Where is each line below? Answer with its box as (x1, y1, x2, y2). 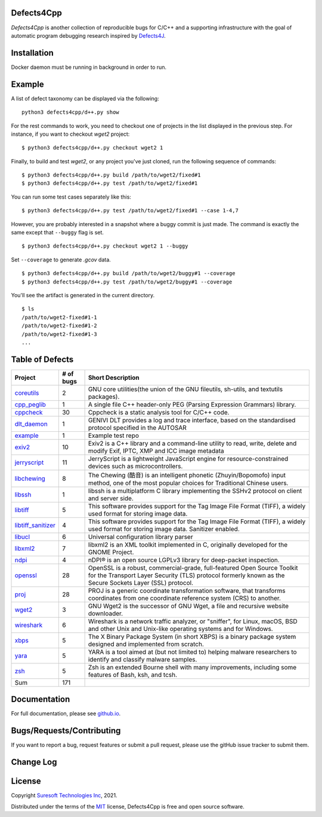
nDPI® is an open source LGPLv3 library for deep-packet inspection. (88, 556, 280, 564)
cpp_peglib (14, 400, 46, 408)
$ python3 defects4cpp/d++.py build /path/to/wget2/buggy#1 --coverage (21, 270, 236, 277)
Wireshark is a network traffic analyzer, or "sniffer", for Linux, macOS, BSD (88, 617, 298, 625)
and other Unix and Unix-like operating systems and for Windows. (88, 624, 274, 633)
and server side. (88, 494, 134, 502)
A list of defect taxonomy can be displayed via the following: (11, 94, 159, 102)
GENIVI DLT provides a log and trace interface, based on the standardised (88, 416, 296, 424)
